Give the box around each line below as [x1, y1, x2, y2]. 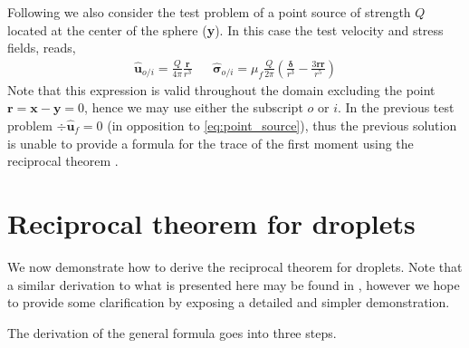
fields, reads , [7, 38, 76, 57]
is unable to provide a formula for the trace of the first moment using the [7, 133, 414, 152]
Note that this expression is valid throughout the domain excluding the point [7, 80, 435, 99]
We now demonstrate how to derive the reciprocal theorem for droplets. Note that [7, 256, 463, 275]
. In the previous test [337, 98, 455, 117]
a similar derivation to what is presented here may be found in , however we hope [7, 275, 460, 294]
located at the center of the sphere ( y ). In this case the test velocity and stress [7, 20, 444, 39]
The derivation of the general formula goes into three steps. [7, 323, 337, 342]
